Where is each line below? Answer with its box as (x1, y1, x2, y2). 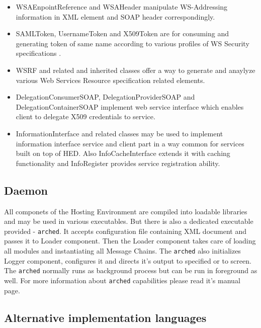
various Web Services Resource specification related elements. (16, 74, 205, 85)
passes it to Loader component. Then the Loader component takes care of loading (4, 235, 256, 246)
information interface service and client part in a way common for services (16, 138, 244, 148)
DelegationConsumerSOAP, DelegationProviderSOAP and (16, 92, 195, 102)
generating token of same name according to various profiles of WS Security (16, 38, 249, 48)
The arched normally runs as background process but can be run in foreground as (4, 265, 257, 276)
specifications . (16, 48, 61, 58)
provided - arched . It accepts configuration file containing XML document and (4, 225, 246, 236)
